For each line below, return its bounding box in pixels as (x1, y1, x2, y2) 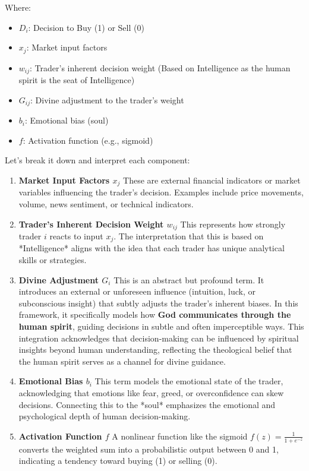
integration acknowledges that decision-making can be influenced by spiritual (18, 331, 299, 344)
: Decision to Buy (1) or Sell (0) (28, 21, 144, 33)
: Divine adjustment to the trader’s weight (30, 93, 184, 106)
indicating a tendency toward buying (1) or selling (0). (18, 454, 217, 467)
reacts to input (49, 230, 103, 242)
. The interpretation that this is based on (113, 230, 264, 242)
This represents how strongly (180, 217, 286, 230)
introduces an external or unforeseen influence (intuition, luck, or (18, 285, 256, 298)
